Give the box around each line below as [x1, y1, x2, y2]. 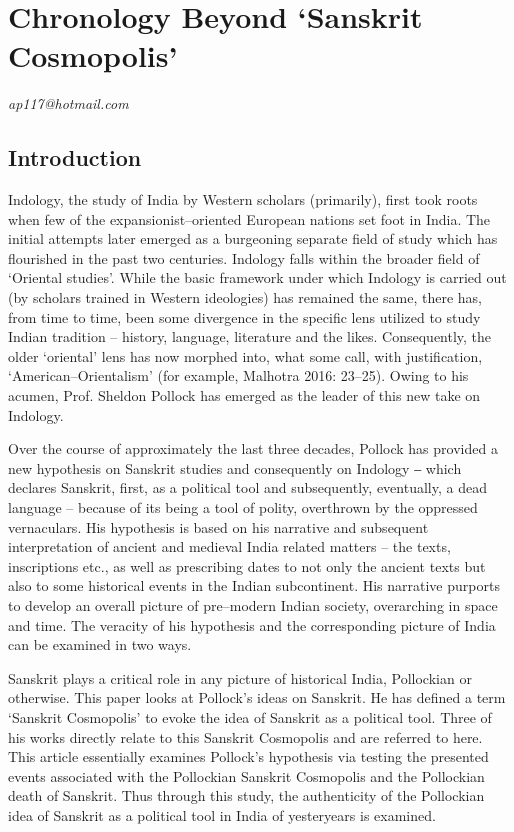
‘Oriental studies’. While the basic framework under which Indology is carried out [8, 267, 507, 288]
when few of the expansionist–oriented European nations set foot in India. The [8, 208, 491, 229]
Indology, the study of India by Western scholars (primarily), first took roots [8, 189, 478, 210]
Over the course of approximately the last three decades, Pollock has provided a [8, 438, 498, 459]
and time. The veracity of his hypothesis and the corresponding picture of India [8, 614, 496, 635]
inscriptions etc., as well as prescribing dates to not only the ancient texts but [8, 555, 486, 576]
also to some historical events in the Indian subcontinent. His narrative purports [8, 575, 500, 596]
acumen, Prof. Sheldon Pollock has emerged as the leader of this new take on [8, 385, 481, 406]
